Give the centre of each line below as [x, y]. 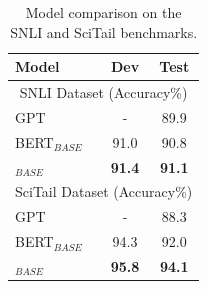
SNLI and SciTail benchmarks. [104, 31]
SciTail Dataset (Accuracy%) [104, 191]
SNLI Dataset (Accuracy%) [103, 92]
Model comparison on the [103, 12]
